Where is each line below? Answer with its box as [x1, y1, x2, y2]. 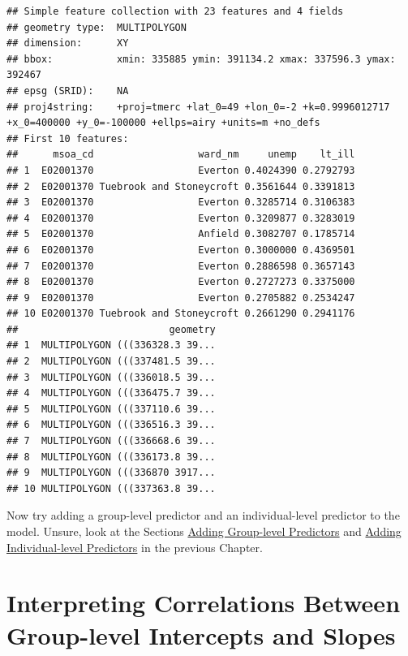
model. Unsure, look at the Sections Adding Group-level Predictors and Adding [6, 523, 402, 539]
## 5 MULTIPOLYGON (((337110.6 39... [6, 403, 216, 415]
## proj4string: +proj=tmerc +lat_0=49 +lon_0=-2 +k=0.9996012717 [6, 101, 390, 113]
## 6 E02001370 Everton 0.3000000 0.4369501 [6, 244, 355, 256]
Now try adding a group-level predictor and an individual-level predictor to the [6, 507, 400, 524]
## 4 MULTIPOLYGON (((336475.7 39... [6, 387, 216, 399]
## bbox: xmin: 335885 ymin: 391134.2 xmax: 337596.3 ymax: [6, 53, 396, 65]
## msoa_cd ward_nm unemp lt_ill [6, 149, 355, 161]
